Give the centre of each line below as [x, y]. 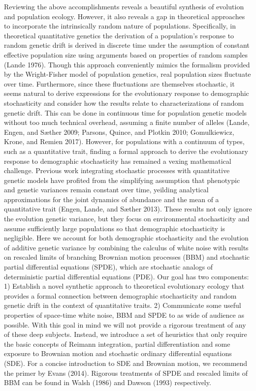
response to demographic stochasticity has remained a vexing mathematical [118, 161]
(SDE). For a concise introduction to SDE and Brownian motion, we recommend [126, 363]
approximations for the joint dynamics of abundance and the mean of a [112, 199]
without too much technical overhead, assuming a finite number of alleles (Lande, [127, 122]
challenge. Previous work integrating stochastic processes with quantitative [117, 170]
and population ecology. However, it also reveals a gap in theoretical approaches [125, 16]
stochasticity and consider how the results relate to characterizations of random [124, 103]
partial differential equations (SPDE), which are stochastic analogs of [109, 267]
